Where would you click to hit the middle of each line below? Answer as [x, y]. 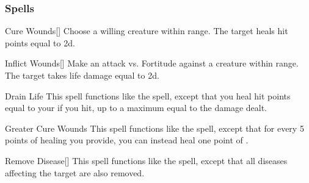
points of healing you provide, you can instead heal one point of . [127, 140]
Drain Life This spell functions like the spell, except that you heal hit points [148, 95]
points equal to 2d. [40, 42]
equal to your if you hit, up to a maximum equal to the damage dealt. [136, 108]
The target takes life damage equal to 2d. [82, 75]
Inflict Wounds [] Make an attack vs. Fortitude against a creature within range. [152, 63]
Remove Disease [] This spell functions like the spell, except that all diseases [146, 160]
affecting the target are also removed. [75, 172]
